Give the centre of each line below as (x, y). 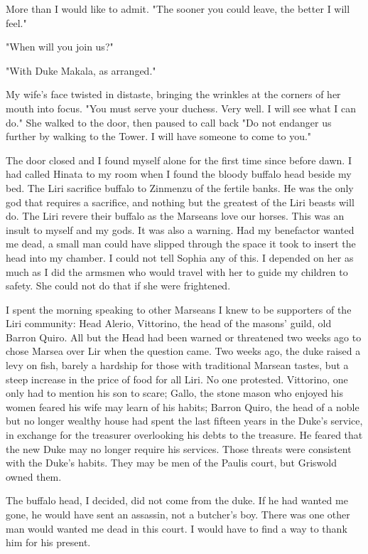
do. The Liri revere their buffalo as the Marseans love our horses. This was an (175, 216)
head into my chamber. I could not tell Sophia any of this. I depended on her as (180, 257)
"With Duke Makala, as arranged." (81, 70)
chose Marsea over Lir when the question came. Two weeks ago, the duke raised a (183, 351)
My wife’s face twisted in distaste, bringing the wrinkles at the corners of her (173, 94)
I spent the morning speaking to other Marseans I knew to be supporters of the (179, 309)
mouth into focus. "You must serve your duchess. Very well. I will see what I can (181, 108)
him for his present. (48, 542)
